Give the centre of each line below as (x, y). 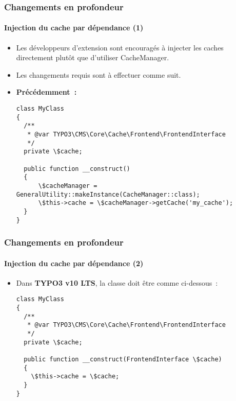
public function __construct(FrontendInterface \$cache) (123, 360)
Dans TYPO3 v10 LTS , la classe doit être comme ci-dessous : (117, 282)
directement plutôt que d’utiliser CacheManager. (93, 57)
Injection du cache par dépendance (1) (74, 28)
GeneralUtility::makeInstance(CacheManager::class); (108, 194)
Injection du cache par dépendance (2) (74, 263)
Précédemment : (46, 92)
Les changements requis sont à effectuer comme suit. (99, 74)
